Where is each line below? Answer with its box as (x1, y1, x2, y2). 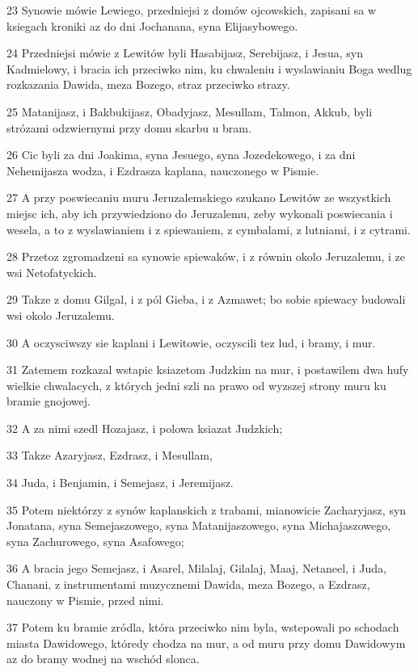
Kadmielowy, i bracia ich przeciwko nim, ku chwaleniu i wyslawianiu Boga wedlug (6, 60, 412, 77)
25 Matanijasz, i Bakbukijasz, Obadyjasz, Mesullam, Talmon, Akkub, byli (6, 103, 373, 120)
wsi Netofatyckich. (6, 263, 97, 280)
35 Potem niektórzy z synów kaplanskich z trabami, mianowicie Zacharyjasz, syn (6, 501, 407, 518)
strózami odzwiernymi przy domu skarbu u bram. (6, 119, 251, 136)
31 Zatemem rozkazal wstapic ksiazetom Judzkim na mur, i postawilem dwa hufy (6, 361, 409, 378)
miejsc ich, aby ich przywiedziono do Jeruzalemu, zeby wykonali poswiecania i (6, 204, 393, 221)
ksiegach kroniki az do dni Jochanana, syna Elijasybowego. (6, 17, 298, 34)
